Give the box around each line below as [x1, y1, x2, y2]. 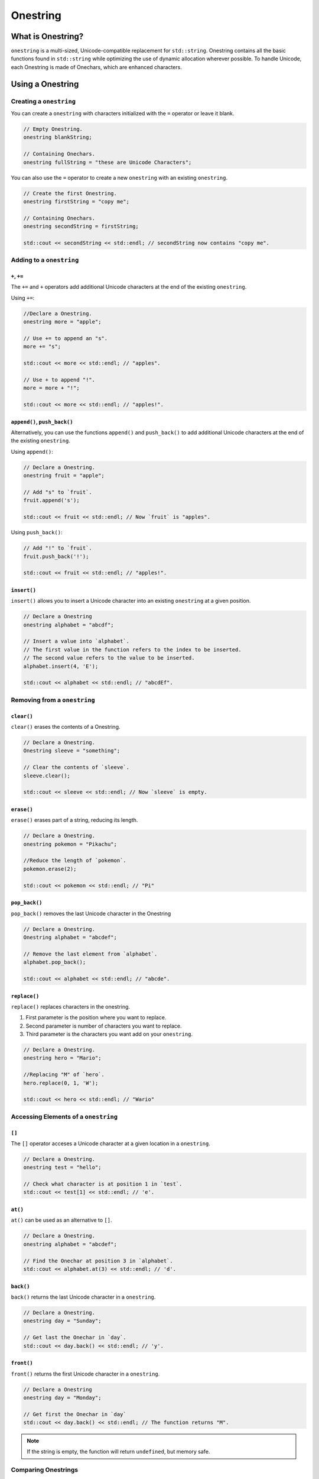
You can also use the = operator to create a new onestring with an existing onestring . [11, 174, 227, 181]
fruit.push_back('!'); [23, 553, 89, 560]
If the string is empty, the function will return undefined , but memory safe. [27, 1448, 210, 1455]
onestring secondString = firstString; [23, 223, 139, 230]
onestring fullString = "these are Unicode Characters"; [23, 159, 192, 166]
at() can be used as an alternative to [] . [11, 1216, 112, 1224]
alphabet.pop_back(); [23, 959, 86, 965]
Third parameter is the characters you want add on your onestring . [25, 1031, 193, 1038]
